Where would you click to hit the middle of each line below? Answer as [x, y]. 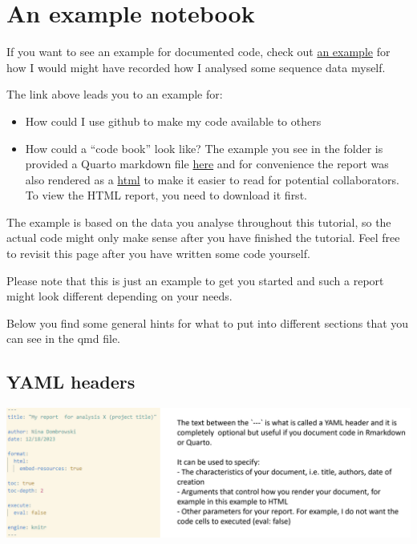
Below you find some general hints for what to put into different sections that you [208, 322]
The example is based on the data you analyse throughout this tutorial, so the [199, 222]
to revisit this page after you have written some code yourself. [158, 254]
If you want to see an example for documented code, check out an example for [198, 52]
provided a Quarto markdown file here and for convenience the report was [207, 164]
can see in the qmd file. [64, 338]
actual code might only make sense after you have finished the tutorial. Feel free [203, 238]
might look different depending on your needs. [119, 296]
